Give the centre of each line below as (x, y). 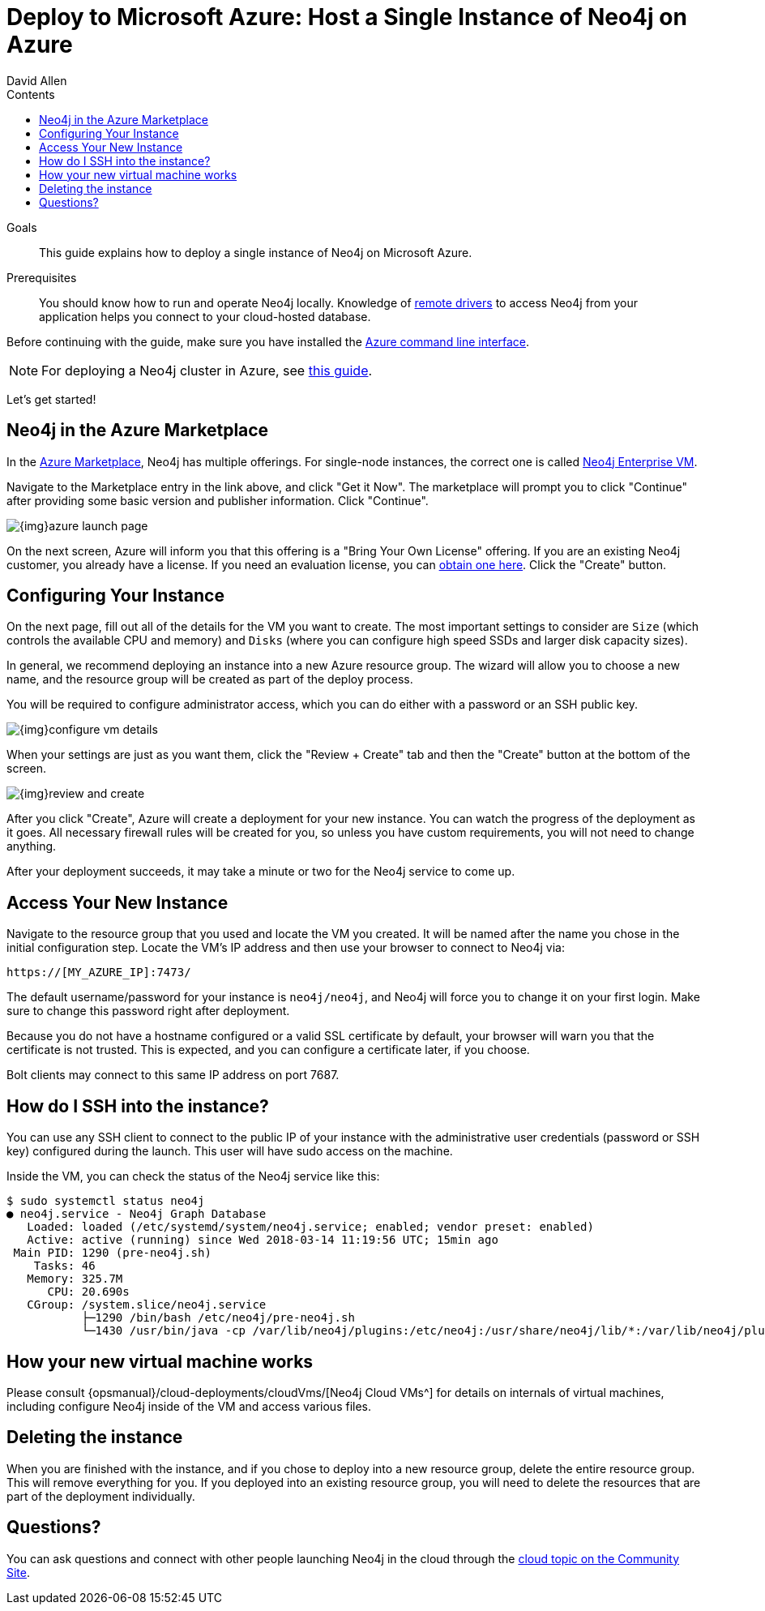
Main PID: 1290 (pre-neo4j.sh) (112, 1253)
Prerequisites (42, 277)
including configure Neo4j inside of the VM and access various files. (189, 1406)
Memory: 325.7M (75, 1279)
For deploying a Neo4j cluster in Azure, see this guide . (207, 370)
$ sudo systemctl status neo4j (106, 1201)
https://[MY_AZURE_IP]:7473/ (99, 973)
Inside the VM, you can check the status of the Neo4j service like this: (193, 1176)
